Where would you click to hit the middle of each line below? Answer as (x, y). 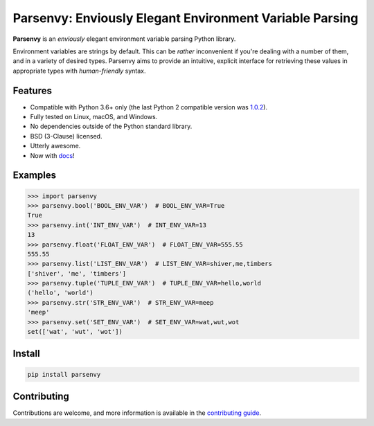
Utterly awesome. (55, 146)
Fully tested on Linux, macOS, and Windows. (94, 117)
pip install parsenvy (64, 374)
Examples (35, 176)
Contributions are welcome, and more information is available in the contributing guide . (137, 413)
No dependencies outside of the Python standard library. (111, 126)
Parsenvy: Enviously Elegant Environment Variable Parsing (186, 18)
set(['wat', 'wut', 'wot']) (75, 332)
